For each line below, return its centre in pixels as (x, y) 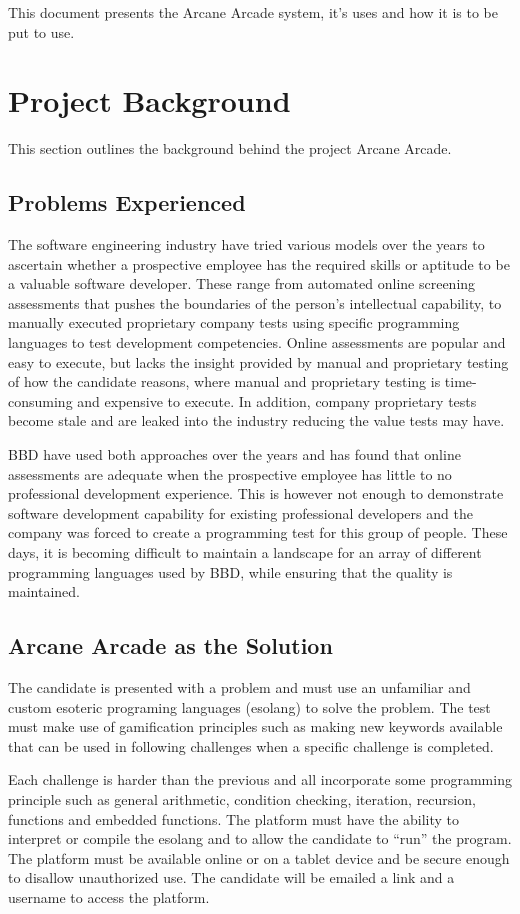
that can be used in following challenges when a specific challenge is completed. (251, 745)
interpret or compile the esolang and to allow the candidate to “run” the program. (260, 838)
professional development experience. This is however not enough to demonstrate (256, 493)
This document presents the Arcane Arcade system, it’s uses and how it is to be (253, 12)
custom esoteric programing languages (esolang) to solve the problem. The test (249, 706)
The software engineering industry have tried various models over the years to (246, 244)
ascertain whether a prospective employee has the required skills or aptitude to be (259, 263)
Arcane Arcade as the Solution (170, 645)
